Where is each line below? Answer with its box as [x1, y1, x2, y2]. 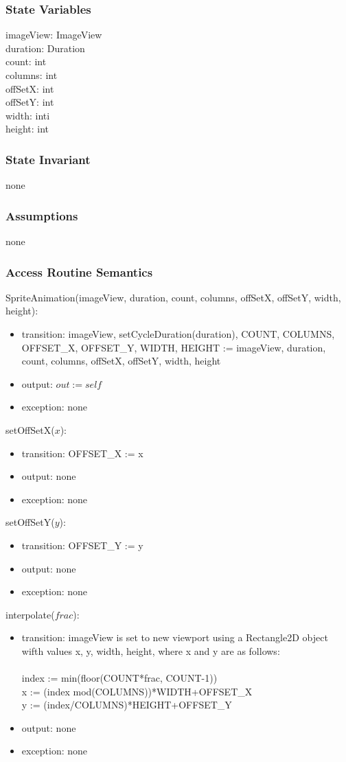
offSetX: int [5, 81, 54, 95]
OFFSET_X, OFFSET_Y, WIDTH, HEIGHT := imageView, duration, [21, 340, 326, 354]
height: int [5, 122, 49, 136]
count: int [5, 54, 47, 69]
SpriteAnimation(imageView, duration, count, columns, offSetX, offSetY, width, [5, 290, 341, 304]
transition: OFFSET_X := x [21, 446, 143, 460]
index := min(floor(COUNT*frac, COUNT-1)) [21, 671, 218, 685]
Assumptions [5, 207, 78, 224]
